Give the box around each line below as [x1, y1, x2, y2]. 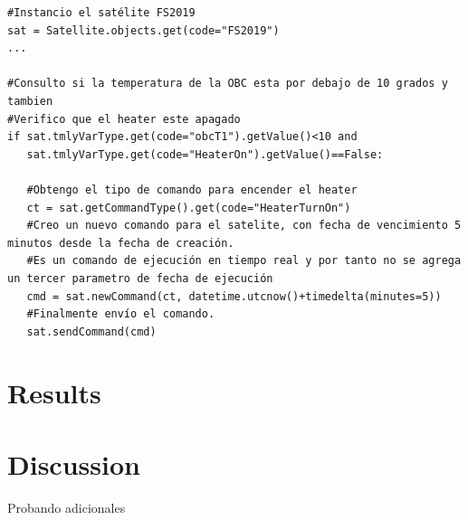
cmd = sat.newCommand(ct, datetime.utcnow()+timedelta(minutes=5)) [26, 289, 442, 303]
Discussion [7, 445, 140, 482]
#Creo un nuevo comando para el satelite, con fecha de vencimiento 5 [26, 219, 462, 232]
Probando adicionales [7, 497, 126, 516]
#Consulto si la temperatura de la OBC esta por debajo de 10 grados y [7, 77, 448, 90]
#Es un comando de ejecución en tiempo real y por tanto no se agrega [26, 254, 462, 268]
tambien [7, 94, 53, 108]
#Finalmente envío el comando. [26, 307, 215, 321]
